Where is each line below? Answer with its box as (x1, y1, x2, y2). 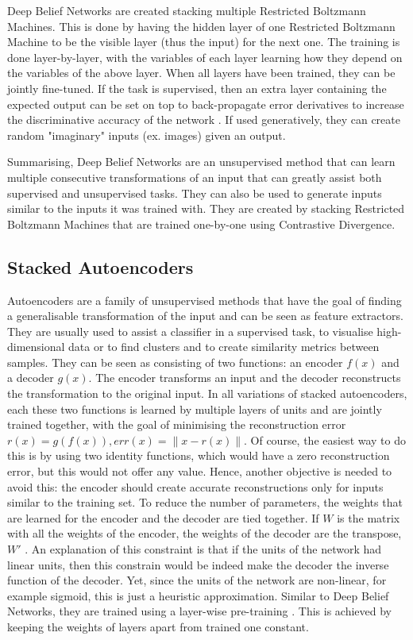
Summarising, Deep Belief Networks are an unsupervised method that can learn (7, 153, 396, 170)
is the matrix (337, 509, 400, 526)
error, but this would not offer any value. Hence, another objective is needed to (7, 463, 392, 480)
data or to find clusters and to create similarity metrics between (68, 338, 380, 355)
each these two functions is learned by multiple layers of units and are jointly (7, 400, 382, 417)
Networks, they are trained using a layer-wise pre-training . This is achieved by (7, 603, 392, 619)
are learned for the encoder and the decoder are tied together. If (7, 509, 319, 526)
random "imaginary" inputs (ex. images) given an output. (7, 126, 286, 143)
